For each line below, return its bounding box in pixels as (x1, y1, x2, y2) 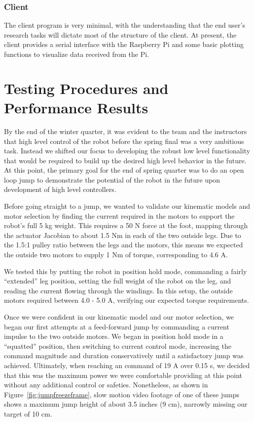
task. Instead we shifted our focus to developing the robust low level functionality (4, 145, 251, 156)
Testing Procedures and (4, 78, 169, 98)
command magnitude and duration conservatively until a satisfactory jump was (4, 350, 244, 361)
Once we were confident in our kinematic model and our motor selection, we (4, 312, 234, 322)
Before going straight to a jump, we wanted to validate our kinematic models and (4, 201, 250, 211)
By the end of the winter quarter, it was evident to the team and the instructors (4, 126, 247, 136)
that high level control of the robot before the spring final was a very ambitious (4, 136, 244, 146)
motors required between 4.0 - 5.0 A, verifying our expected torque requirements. (4, 295, 249, 305)
